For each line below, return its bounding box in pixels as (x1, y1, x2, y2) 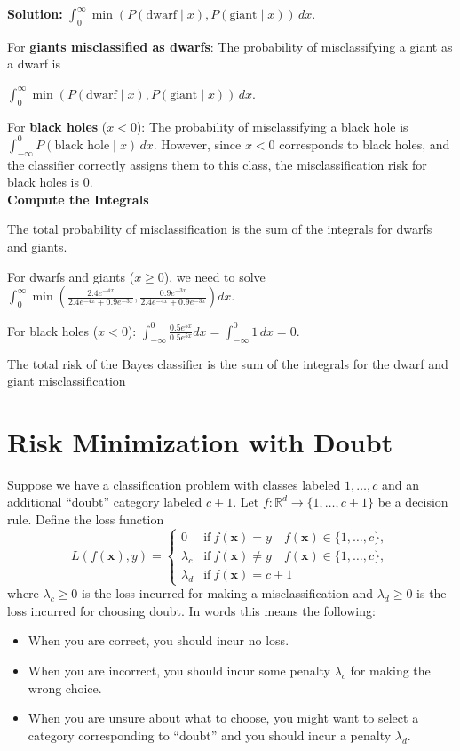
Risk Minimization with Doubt (7, 423, 393, 459)
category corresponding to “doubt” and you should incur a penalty (28, 725, 392, 744)
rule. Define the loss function (7, 510, 164, 529)
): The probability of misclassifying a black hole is (136, 116, 408, 135)
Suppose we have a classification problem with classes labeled (7, 475, 341, 493)
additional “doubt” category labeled (7, 492, 202, 511)
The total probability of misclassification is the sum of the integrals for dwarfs (7, 220, 432, 238)
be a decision (377, 492, 448, 511)
